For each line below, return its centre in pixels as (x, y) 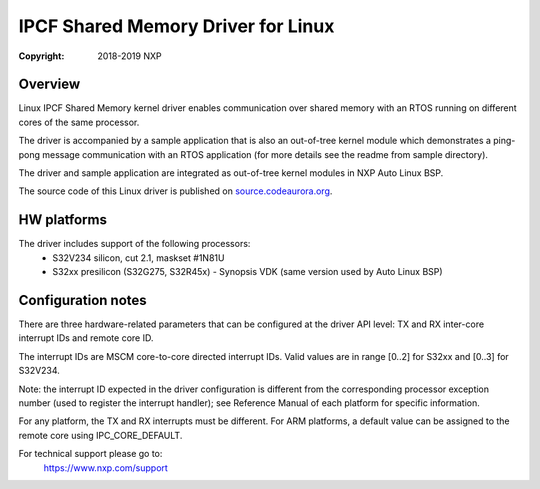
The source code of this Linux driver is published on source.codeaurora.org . (175, 191)
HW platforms (63, 220)
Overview (49, 84)
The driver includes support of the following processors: (134, 244)
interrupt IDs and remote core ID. (86, 338)
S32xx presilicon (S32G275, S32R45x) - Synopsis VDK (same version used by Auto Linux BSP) (248, 272)
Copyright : (41, 56)
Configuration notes (82, 300)
